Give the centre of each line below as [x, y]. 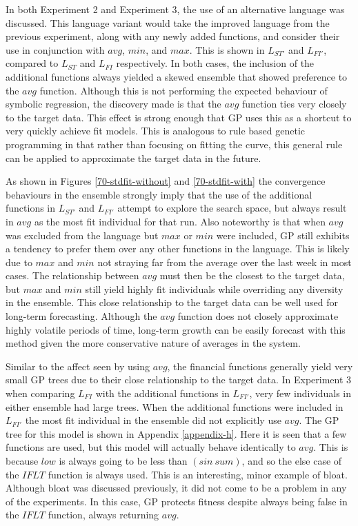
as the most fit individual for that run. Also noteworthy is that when [180, 221]
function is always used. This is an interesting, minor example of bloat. [198, 474]
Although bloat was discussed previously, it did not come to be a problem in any [176, 488]
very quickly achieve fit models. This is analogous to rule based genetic [156, 131]
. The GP [319, 420]
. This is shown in [227, 49]
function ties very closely [294, 104]
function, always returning [103, 515]
